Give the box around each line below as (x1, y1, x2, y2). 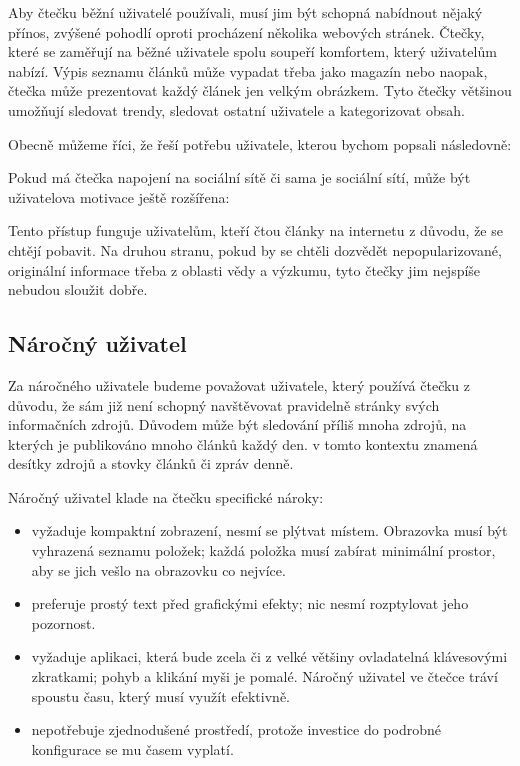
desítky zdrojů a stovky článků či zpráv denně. (8, 453, 294, 474)
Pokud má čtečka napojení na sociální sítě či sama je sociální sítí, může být (8, 167, 471, 188)
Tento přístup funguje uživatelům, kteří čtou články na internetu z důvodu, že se (8, 220, 503, 241)
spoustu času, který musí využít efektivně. (31, 685, 290, 706)
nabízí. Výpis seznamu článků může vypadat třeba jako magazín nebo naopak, (8, 60, 488, 81)
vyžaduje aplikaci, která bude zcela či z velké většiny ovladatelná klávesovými (31, 646, 508, 667)
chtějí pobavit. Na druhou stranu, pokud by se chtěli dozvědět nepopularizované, (8, 239, 502, 260)
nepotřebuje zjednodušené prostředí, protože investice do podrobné (31, 719, 441, 740)
